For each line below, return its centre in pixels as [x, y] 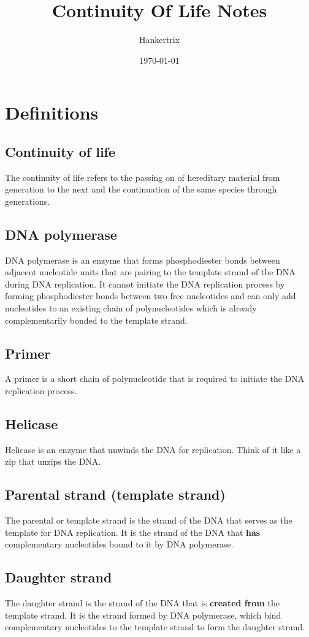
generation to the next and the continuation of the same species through [141, 189]
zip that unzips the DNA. [53, 461]
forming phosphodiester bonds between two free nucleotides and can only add [151, 296]
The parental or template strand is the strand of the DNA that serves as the [149, 520]
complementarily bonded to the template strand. [96, 320]
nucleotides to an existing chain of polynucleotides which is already [131, 308]
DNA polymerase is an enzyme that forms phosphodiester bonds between [143, 260]
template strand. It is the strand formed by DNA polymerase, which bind [143, 615]
